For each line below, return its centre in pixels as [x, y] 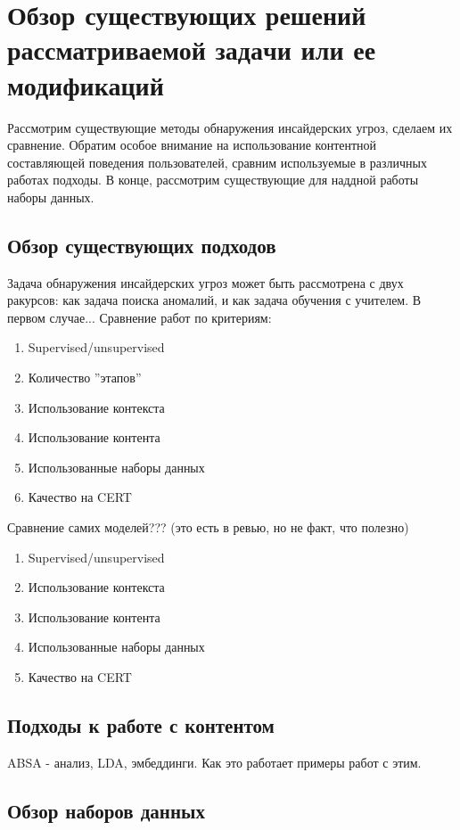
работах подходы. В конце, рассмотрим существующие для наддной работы [213, 180]
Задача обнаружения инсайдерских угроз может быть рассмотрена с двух [205, 282]
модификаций [86, 84]
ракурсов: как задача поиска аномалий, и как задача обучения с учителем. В [214, 300]
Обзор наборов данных [106, 810]
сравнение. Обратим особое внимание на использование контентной [192, 145]
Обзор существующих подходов [142, 245]
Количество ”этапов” [85, 378]
